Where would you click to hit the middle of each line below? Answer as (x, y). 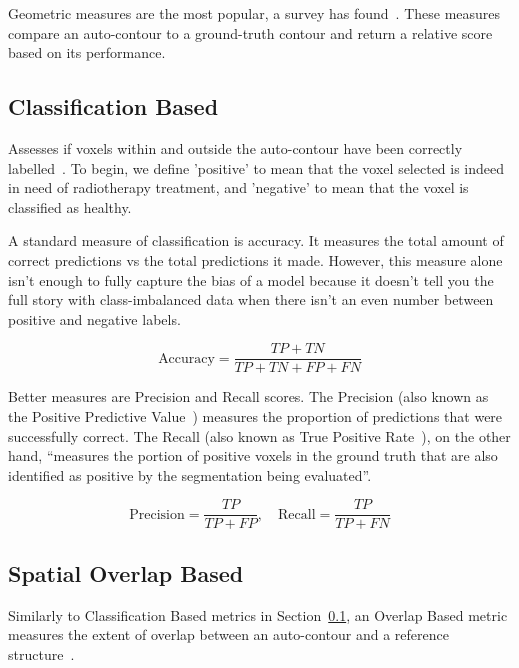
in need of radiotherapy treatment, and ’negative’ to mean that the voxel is (238, 187)
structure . (41, 653)
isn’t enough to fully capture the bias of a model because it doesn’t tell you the (251, 279)
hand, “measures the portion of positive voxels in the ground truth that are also (253, 455)
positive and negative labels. (94, 318)
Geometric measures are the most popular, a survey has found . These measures (254, 13)
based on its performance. (87, 52)
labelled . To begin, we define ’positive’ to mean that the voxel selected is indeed (256, 167)
